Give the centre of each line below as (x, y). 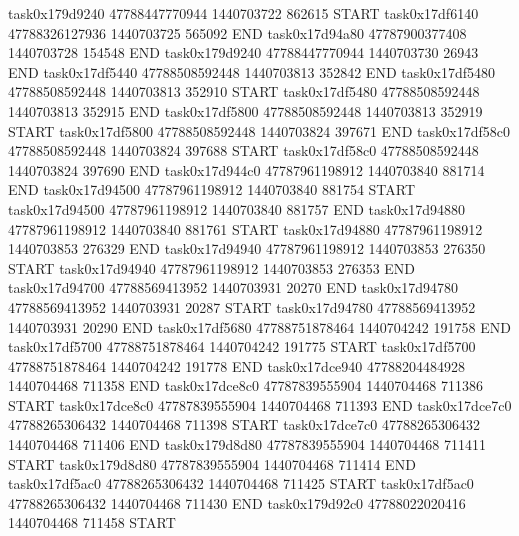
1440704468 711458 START (92, 522)
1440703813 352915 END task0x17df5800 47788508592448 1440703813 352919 (245, 110)
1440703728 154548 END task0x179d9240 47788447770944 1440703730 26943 (243, 52)
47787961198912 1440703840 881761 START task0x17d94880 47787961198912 (245, 228)
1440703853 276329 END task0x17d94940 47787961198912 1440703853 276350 (247, 248)
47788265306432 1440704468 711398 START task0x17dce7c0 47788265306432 (244, 424)
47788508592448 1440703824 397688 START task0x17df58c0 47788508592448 (243, 150)
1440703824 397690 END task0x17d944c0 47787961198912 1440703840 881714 (246, 169)
